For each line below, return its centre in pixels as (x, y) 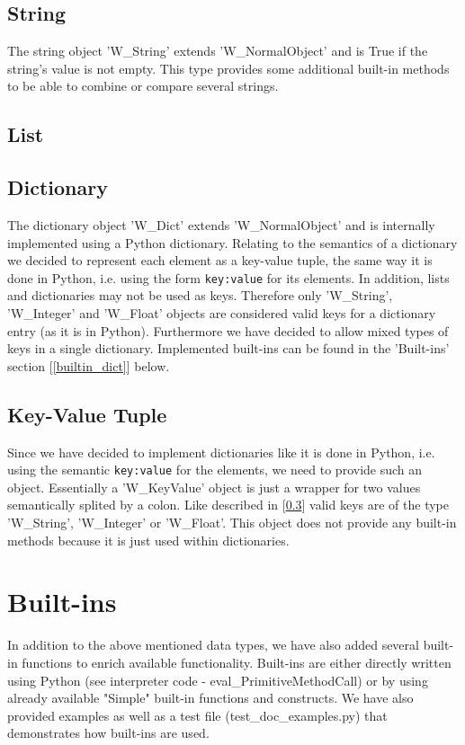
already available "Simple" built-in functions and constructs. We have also (210, 698)
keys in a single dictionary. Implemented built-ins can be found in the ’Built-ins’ (228, 348)
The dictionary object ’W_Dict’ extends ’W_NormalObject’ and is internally (221, 224)
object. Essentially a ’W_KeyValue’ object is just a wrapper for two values (214, 487)
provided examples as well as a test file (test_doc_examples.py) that (197, 715)
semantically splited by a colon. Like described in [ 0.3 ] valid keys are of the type (228, 505)
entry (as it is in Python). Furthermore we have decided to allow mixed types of (228, 330)
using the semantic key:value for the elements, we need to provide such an (215, 470)
